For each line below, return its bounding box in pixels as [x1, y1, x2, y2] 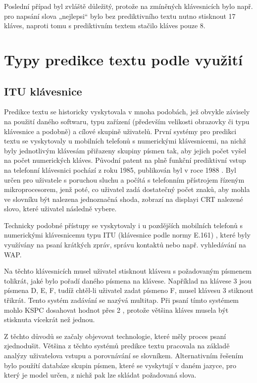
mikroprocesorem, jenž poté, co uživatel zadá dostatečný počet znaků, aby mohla [4, 184, 250, 194]
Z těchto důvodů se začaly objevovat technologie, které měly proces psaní [4, 331, 226, 341]
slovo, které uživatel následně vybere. [4, 203, 117, 214]
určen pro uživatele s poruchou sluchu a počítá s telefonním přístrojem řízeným [4, 174, 245, 185]
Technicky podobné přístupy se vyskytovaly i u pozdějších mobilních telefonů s [4, 220, 243, 230]
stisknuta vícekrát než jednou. [4, 314, 95, 325]
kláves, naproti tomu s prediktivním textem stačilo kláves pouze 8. [4, 20, 206, 31]
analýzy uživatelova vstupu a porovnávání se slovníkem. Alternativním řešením [4, 350, 244, 361]
